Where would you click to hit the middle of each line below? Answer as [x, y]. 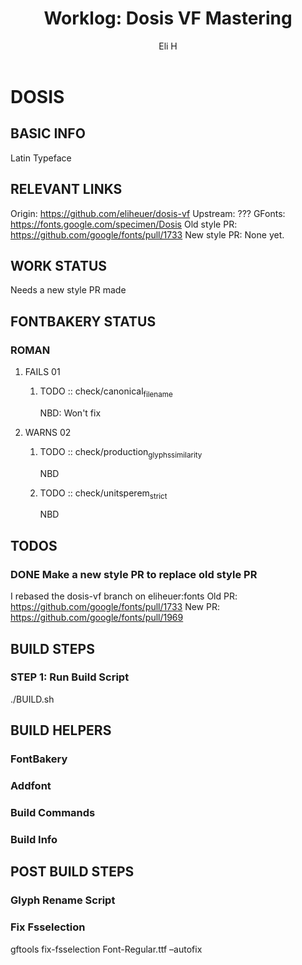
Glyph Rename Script [63, 900]
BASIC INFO [48, 133]
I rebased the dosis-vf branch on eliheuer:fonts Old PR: [124, 596]
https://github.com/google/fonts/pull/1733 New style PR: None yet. [147, 234]
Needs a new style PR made [68, 290]
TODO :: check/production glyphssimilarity [121, 452]
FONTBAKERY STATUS [83, 321]
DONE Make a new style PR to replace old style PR [134, 574]
